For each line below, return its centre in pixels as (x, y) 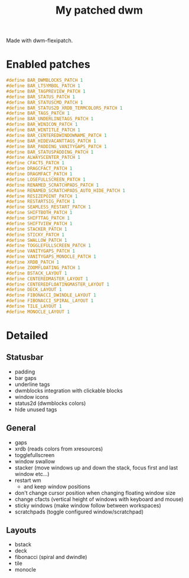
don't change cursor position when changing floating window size (95, 493)
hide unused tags (36, 409)
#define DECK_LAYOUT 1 (34, 290)
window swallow (35, 461)
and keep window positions (57, 486)
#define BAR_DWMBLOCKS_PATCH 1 (45, 81)
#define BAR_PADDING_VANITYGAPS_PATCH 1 (57, 146)
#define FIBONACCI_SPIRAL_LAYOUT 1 (50, 301)
